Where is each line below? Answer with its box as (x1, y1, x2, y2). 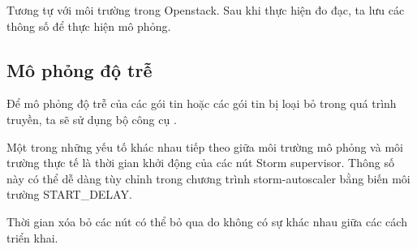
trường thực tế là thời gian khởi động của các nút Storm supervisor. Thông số (6, 154, 394, 171)
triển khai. (6, 229, 58, 246)
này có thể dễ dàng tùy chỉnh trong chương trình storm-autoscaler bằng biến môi (6, 170, 411, 187)
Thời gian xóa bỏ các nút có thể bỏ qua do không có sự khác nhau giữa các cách (6, 213, 407, 230)
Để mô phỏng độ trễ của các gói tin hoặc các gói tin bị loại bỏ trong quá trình (6, 95, 397, 112)
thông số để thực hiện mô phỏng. (6, 17, 171, 34)
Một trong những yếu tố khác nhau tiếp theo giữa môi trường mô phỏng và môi (6, 138, 403, 155)
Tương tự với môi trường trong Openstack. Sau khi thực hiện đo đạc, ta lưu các (6, 2, 405, 18)
